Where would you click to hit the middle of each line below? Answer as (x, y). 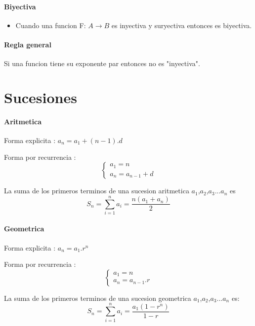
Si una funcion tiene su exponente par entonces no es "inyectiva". (102, 63)
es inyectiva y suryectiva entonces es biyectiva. (182, 25)
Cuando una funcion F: (51, 25)
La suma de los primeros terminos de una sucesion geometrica (98, 298)
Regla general (28, 44)
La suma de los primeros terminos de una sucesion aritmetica (97, 191)
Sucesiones (41, 97)
